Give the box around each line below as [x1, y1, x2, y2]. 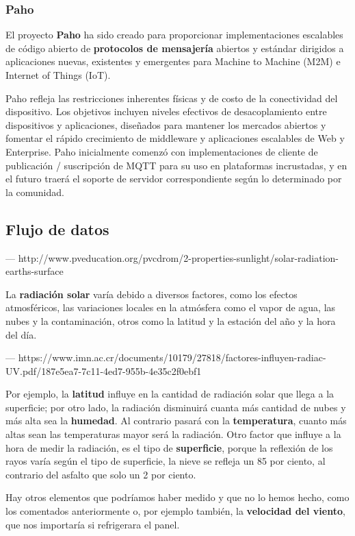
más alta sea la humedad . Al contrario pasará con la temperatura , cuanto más [5, 413, 347, 428]
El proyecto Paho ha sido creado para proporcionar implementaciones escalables [5, 27, 343, 42]
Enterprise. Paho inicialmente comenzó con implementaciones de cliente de [5, 144, 318, 158]
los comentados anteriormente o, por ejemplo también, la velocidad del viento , [5, 504, 345, 518]
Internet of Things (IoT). [5, 68, 111, 82]
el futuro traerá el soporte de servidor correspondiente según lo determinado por [5, 171, 342, 186]
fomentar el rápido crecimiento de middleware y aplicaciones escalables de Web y [5, 131, 345, 145]
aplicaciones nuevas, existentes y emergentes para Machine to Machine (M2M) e [5, 54, 341, 69]
